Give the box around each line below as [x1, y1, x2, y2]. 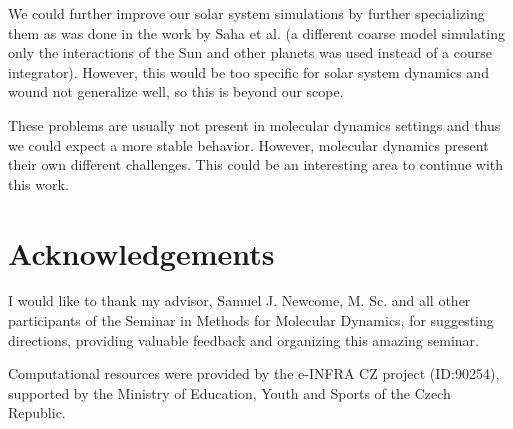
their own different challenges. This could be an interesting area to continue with [8, 154, 504, 175]
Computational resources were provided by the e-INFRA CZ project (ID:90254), [8, 363, 500, 384]
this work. [8, 173, 69, 194]
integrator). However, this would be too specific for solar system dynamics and [8, 61, 489, 82]
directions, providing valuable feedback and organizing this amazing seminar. [8, 329, 479, 350]
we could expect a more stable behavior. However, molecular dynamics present [8, 134, 489, 155]
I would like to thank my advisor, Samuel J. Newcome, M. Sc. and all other [8, 290, 471, 311]
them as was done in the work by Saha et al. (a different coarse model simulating [8, 22, 505, 43]
